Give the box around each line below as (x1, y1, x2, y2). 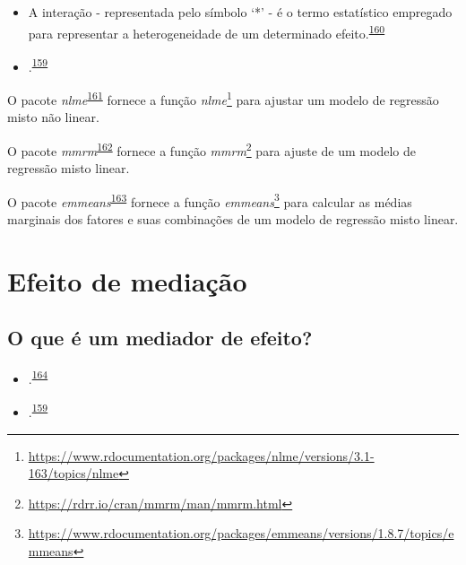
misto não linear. (7, 108, 99, 126)
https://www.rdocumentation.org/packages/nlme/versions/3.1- (28, 446, 375, 465)
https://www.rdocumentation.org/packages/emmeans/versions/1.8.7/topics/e (28, 524, 454, 543)
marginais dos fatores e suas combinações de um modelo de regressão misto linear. (7, 210, 459, 229)
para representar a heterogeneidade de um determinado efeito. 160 (28, 21, 385, 42)
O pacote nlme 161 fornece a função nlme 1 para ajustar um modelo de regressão (7, 88, 439, 109)
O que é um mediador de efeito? (7, 324, 313, 352)
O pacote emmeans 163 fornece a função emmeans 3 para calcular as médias (7, 189, 412, 211)
